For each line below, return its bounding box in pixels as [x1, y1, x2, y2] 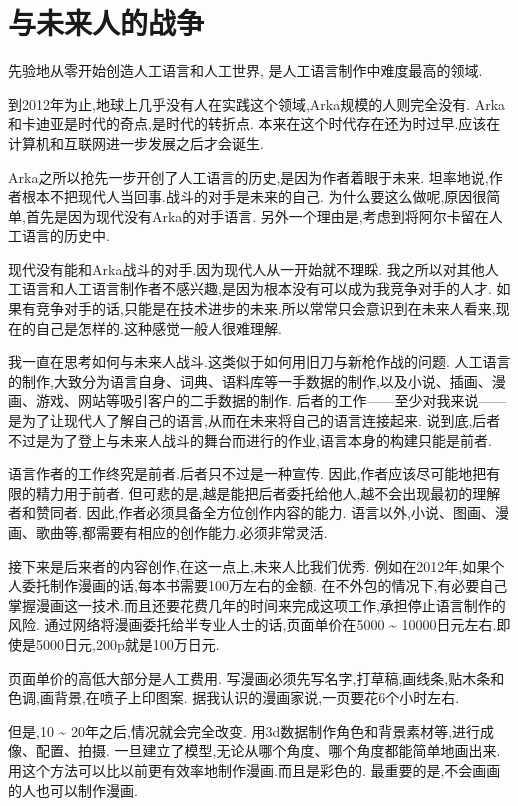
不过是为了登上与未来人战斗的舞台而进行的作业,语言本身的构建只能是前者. [8, 429, 492, 450]
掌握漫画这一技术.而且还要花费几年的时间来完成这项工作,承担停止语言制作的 [8, 594, 506, 615]
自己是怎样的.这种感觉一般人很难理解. [35, 317, 282, 338]
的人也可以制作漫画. [8, 779, 138, 800]
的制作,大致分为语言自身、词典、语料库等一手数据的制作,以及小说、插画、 [8, 370, 492, 391]
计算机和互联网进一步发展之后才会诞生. [8, 132, 264, 153]
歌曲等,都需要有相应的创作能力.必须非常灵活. [35, 522, 328, 542]
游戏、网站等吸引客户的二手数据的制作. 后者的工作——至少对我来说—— [35, 390, 507, 411]
